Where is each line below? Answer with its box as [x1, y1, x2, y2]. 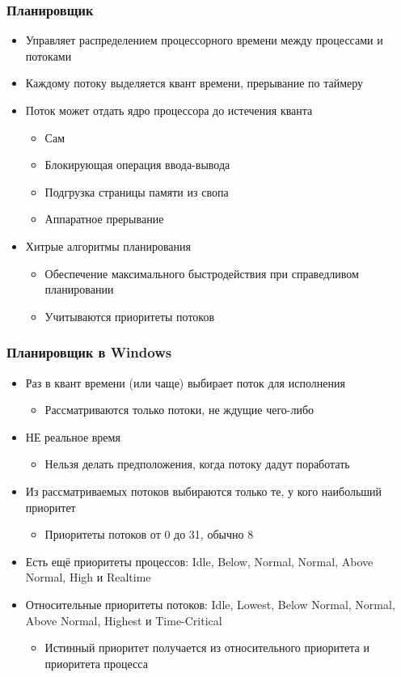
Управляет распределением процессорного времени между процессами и [25, 32, 383, 49]
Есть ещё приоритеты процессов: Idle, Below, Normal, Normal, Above [25, 552, 374, 569]
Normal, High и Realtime [25, 569, 151, 586]
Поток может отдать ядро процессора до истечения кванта [25, 102, 313, 118]
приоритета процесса [44, 654, 148, 671]
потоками [25, 47, 72, 64]
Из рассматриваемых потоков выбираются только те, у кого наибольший [25, 482, 382, 499]
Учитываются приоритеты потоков [44, 307, 215, 324]
